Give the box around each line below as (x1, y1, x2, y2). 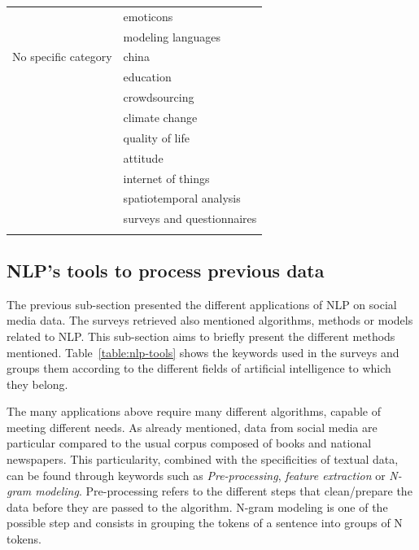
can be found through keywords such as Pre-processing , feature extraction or (7, 466, 386, 483)
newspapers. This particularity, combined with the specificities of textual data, (7, 451, 399, 468)
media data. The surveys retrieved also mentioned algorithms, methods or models (7, 312, 413, 329)
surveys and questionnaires (123, 210, 257, 227)
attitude (123, 149, 164, 166)
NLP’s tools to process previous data (7, 257, 325, 282)
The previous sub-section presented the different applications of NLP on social (7, 295, 397, 312)
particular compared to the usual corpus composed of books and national (7, 434, 372, 452)
